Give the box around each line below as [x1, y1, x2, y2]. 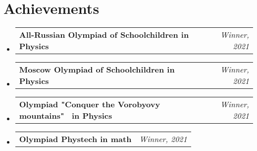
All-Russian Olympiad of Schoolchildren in [19, 29, 189, 41]
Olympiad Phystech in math [19, 133, 132, 145]
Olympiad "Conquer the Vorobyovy [19, 98, 160, 110]
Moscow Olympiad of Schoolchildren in [19, 64, 175, 75]
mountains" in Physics [19, 110, 112, 122]
